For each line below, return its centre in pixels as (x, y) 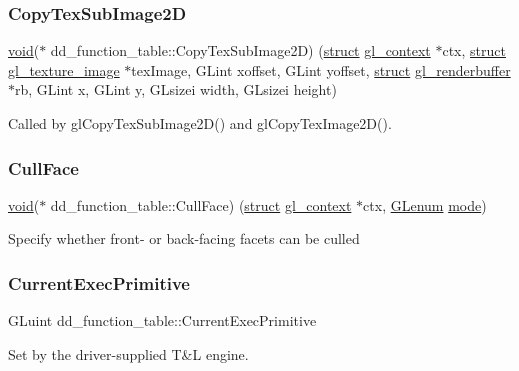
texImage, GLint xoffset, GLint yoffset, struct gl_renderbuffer (321, 69)
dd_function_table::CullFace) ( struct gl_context (201, 204)
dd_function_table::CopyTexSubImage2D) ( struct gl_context (240, 50)
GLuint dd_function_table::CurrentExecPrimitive (162, 320)
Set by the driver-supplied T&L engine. (128, 353)
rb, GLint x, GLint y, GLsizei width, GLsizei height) (176, 89)
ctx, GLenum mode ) (425, 204)
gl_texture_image (64, 69)
